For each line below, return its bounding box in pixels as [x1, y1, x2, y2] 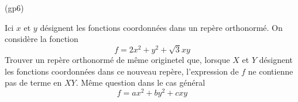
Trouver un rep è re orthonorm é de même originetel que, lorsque [5, 53, 230, 65]
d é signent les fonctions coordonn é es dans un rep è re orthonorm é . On [40, 21, 283, 33]
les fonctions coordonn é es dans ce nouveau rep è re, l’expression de [5, 65, 239, 77]
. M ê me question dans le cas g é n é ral [76, 76, 205, 89]
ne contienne [248, 65, 293, 77]
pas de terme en [5, 76, 62, 89]
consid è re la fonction [5, 33, 78, 45]
